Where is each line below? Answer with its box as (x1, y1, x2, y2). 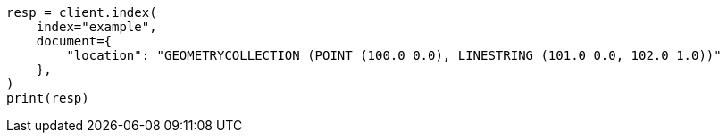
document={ (36, 34, 113, 48)
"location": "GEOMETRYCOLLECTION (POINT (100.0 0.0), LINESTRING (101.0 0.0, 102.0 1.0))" (66, 48, 722, 62)
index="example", (36, 20, 157, 34)
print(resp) (6, 91, 89, 105)
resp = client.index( (6, 5, 157, 20)
